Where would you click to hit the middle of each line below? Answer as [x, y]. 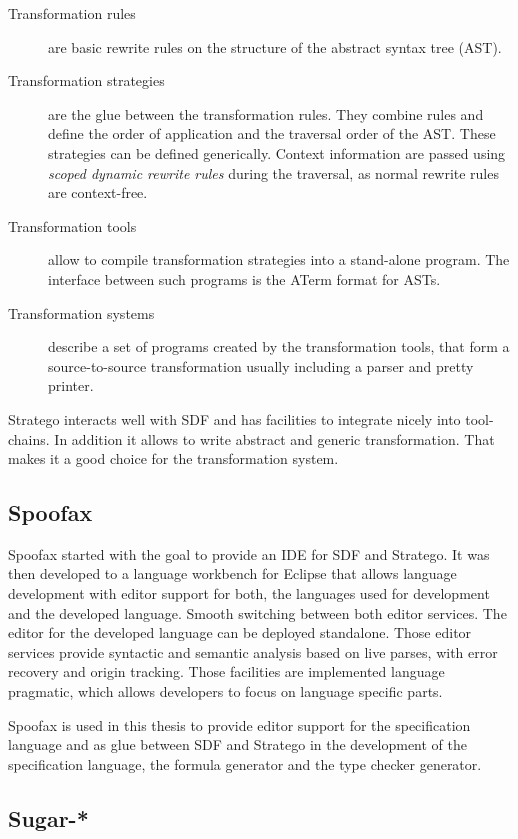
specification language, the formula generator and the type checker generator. [245, 763]
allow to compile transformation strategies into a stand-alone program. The [279, 259]
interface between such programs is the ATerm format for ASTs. [244, 278]
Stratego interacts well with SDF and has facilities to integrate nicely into [234, 418]
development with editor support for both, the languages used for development [249, 593]
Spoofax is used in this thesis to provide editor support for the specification [239, 724]
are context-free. [98, 192]
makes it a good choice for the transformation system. [173, 458]
